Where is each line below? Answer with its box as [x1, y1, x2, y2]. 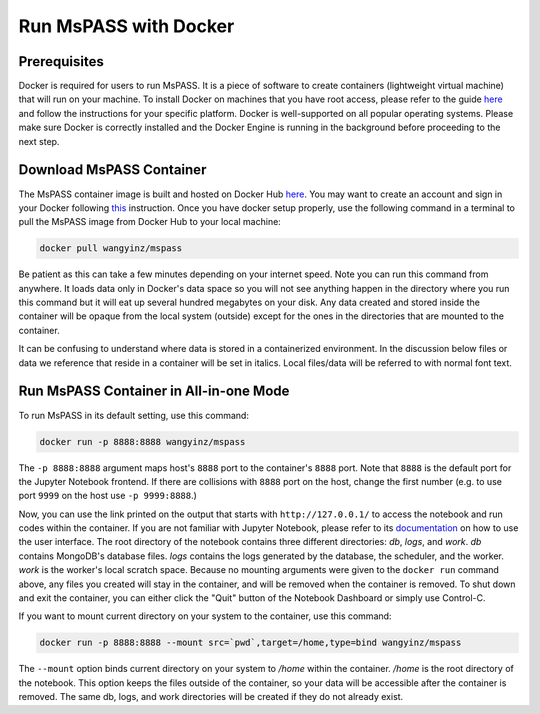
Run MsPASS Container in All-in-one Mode [18, 383, 290, 400]
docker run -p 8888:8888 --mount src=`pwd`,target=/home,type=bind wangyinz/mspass [39, 637, 462, 649]
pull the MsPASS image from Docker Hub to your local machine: [18, 216, 282, 228]
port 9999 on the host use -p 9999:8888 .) [18, 490, 197, 502]
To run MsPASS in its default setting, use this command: [18, 409, 250, 421]
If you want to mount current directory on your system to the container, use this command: [18, 610, 392, 622]
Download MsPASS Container [18, 161, 207, 179]
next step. [18, 135, 60, 147]
